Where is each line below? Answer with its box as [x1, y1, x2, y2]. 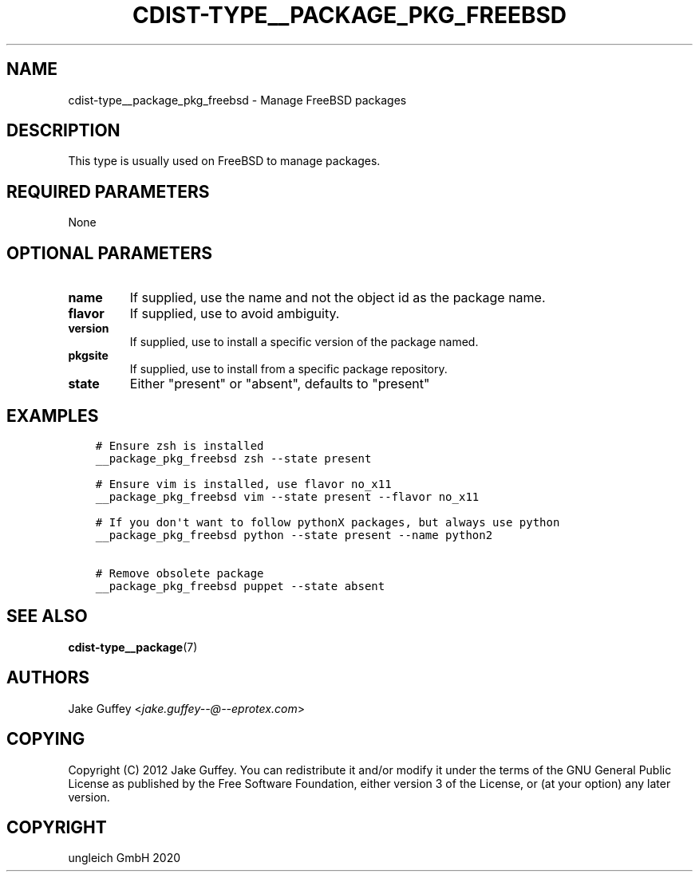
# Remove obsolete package [95, 566, 264, 580]
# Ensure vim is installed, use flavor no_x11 [95, 477, 392, 490]
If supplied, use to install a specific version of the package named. [129, 335, 479, 349]
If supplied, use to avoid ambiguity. [129, 305, 340, 322]
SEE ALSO [6, 606, 88, 627]
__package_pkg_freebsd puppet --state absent [95, 579, 385, 593]
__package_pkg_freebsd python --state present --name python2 [95, 528, 493, 541]
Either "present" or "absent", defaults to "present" [129, 376, 430, 392]
